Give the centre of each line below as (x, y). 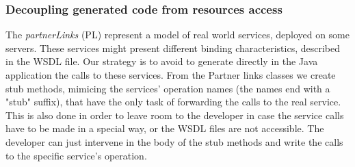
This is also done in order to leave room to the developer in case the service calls (175, 115)
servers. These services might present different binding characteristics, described (173, 48)
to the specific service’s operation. (76, 155)
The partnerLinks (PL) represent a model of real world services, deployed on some (177, 35)
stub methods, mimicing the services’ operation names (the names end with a (168, 88)
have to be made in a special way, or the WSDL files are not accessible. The (165, 128)
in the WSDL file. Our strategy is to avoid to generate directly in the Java (162, 61)
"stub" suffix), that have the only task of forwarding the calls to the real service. (173, 102)
